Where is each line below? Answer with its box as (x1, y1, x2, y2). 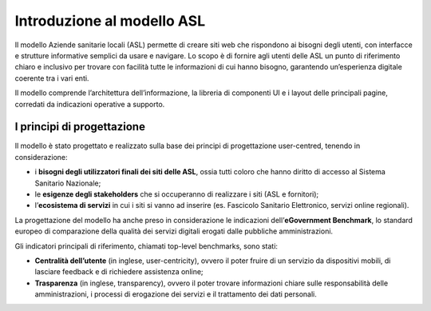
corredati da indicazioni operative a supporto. (14, 99, 165, 109)
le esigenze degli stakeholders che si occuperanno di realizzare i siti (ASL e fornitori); (34, 189, 319, 199)
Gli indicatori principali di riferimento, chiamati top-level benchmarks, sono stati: (14, 241, 279, 251)
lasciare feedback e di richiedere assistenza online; (34, 267, 204, 277)
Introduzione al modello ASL (14, 12, 206, 30)
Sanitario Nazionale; (34, 178, 101, 188)
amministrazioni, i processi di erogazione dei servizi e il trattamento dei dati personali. (34, 289, 317, 299)
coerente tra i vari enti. (14, 73, 89, 83)
